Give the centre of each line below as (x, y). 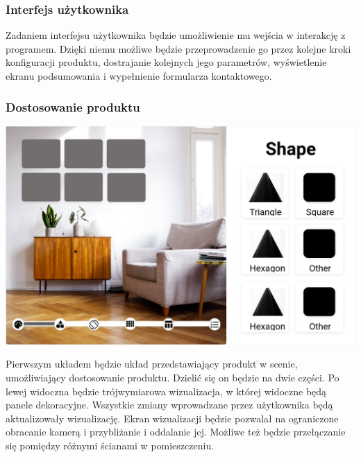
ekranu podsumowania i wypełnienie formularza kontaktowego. (139, 76)
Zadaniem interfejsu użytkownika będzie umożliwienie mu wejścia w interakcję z (176, 35)
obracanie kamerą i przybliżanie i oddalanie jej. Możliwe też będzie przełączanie (176, 432)
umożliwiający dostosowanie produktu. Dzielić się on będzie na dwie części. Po (173, 377)
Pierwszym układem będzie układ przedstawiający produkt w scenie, (152, 364)
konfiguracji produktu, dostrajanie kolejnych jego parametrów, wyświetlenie (166, 62)
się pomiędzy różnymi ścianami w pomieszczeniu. (110, 445)
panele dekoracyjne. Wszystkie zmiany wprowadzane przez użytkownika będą (169, 405)
